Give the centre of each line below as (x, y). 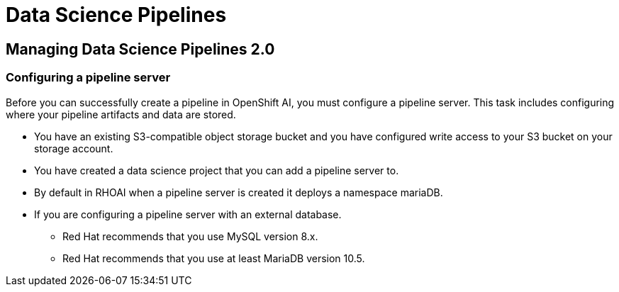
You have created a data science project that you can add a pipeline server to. (217, 170)
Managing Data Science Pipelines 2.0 (140, 49)
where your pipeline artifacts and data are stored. (121, 114)
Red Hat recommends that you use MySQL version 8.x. (190, 236)
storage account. (74, 148)
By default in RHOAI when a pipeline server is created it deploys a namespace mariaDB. (239, 192)
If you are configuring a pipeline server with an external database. (188, 214)
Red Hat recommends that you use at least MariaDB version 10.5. (214, 258)
